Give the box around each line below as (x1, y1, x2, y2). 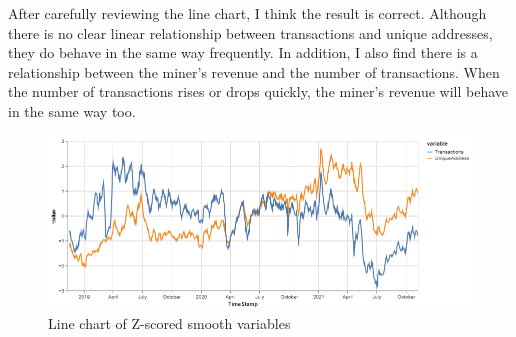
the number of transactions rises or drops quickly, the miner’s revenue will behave (8, 81, 509, 102)
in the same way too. (8, 100, 136, 121)
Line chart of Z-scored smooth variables (48, 312, 291, 333)
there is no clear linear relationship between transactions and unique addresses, (8, 22, 493, 43)
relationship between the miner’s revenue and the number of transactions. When (8, 61, 500, 82)
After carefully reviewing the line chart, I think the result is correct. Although (8, 3, 487, 23)
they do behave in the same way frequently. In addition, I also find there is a (8, 42, 478, 63)
